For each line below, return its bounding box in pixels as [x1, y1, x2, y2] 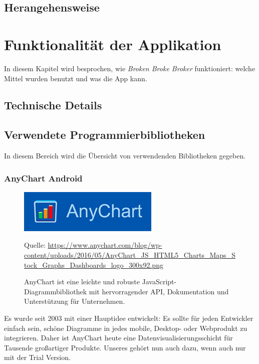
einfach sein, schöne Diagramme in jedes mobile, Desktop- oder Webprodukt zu [4, 322, 247, 333]
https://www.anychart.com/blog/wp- [48, 240, 162, 250]
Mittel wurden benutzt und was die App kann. [4, 73, 147, 83]
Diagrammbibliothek [24, 286, 87, 296]
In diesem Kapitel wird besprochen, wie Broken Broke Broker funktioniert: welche [4, 63, 255, 73]
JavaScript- [142, 276, 177, 287]
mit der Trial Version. [4, 352, 71, 362]
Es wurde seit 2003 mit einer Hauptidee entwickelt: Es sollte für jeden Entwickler [4, 313, 253, 323]
